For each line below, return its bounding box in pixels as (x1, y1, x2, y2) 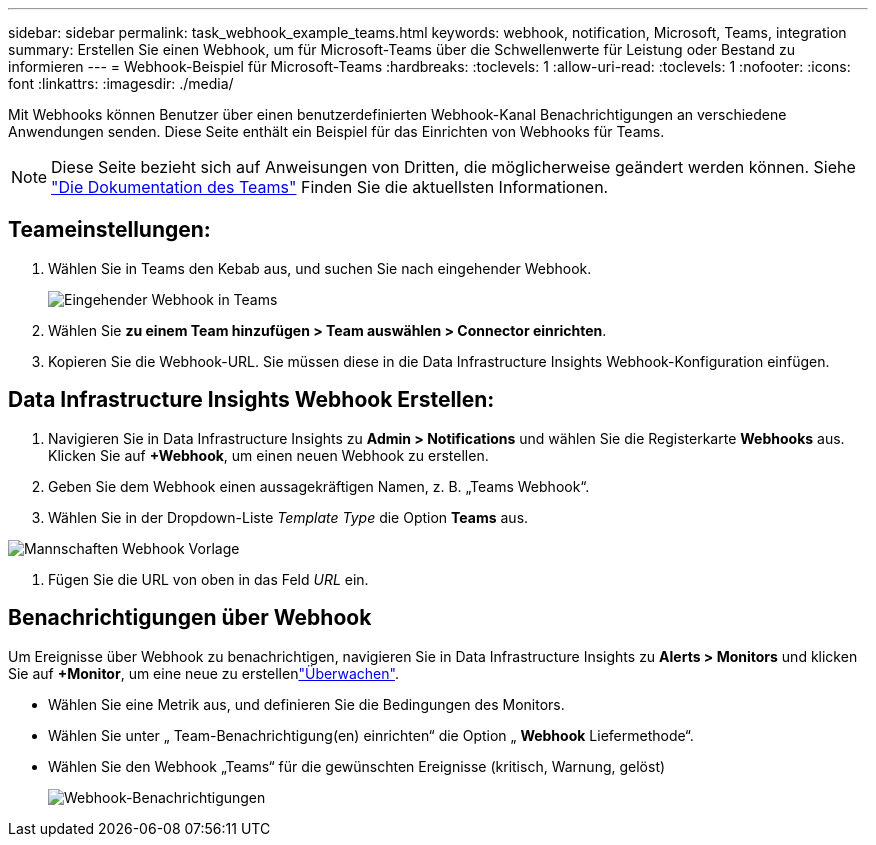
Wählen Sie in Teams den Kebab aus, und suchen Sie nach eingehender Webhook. (48, 259, 592, 277)
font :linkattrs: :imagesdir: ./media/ (8, 75, 234, 92)
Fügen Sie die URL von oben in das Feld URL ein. (48, 570, 369, 588)
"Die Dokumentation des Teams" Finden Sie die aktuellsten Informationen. (51, 177, 609, 197)
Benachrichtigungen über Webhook (8, 605, 372, 631)
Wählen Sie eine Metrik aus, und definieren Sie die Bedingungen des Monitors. (48, 695, 565, 713)
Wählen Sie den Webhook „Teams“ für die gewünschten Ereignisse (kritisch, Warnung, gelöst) (48, 757, 666, 775)
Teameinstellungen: (8, 217, 211, 243)
